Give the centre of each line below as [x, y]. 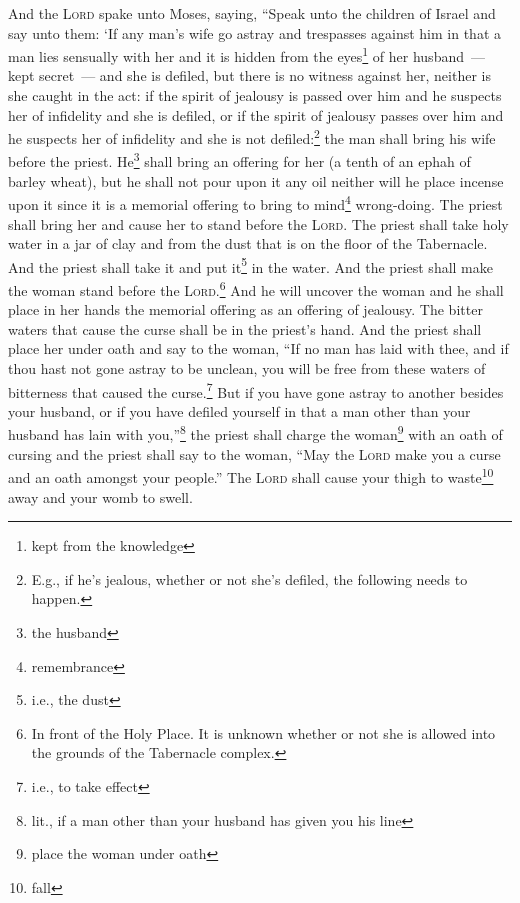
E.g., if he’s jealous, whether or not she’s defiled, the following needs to [249, 578]
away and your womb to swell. [100, 496]
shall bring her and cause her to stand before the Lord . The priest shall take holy [258, 223]
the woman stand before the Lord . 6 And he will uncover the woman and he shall [256, 288]
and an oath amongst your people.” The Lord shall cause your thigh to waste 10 [251, 475]
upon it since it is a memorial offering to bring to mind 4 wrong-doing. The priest [255, 202]
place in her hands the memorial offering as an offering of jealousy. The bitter [245, 309]
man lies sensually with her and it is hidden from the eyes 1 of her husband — [246, 54]
